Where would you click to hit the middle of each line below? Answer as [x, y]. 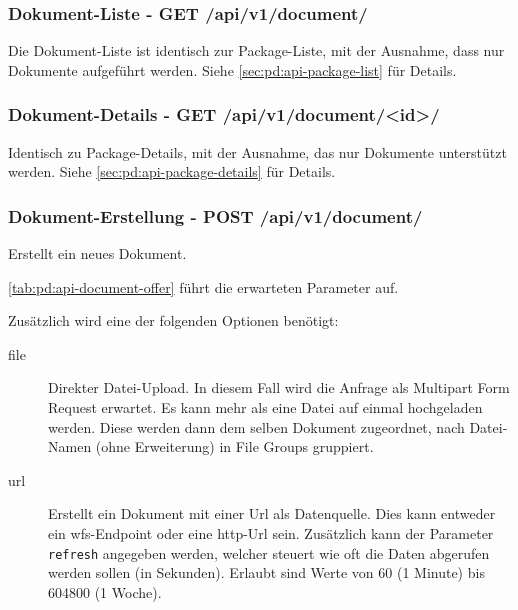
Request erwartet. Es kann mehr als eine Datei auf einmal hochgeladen [265, 407]
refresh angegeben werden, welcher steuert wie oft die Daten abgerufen [269, 552]
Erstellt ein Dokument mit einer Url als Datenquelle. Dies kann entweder [272, 513]
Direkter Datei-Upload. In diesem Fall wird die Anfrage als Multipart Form [279, 387]
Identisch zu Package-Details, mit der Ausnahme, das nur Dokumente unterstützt [257, 151]
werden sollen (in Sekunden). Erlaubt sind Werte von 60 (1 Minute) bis [266, 572]
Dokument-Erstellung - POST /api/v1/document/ [215, 215]
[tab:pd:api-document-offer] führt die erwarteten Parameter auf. [203, 286]
